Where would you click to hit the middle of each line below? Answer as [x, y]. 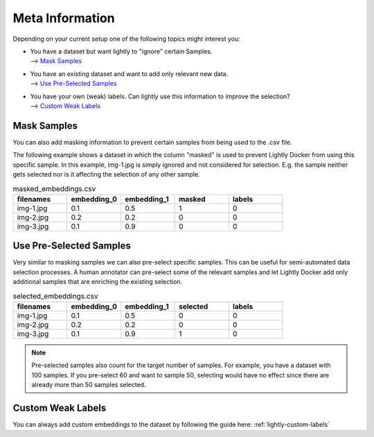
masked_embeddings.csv [54, 188]
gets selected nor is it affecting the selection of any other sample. [106, 174]
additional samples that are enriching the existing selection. [98, 282]
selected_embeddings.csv [55, 296]
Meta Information [64, 18]
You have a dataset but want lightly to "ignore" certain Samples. [121, 51]
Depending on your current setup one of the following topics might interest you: [126, 39]
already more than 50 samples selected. [89, 384]
